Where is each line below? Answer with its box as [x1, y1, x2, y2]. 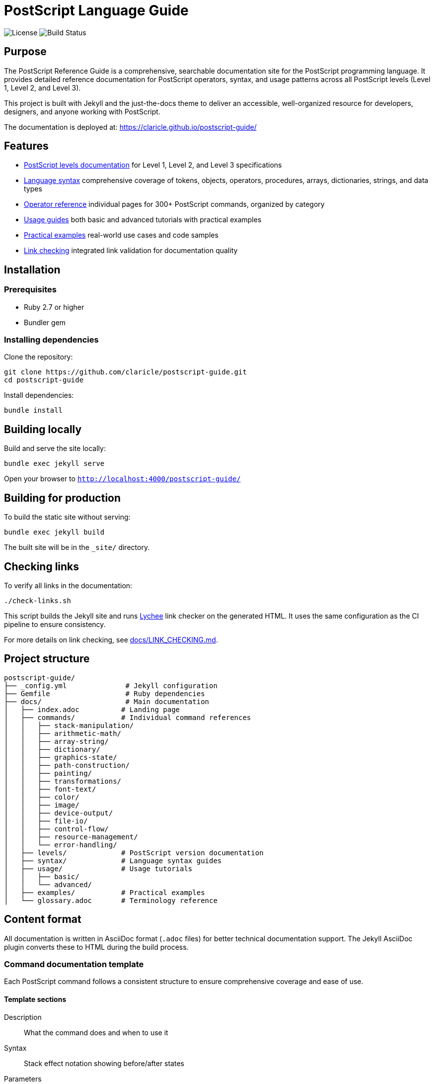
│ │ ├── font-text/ [4, 785, 96, 793]
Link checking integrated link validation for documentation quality [24, 246, 238, 255]
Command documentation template [4, 959, 144, 969]
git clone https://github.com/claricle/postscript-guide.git [4, 368, 247, 376]
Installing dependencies [4, 335, 99, 345]
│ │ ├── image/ [4, 801, 79, 809]
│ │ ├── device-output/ [4, 809, 113, 817]
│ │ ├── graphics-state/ [4, 753, 117, 761]
